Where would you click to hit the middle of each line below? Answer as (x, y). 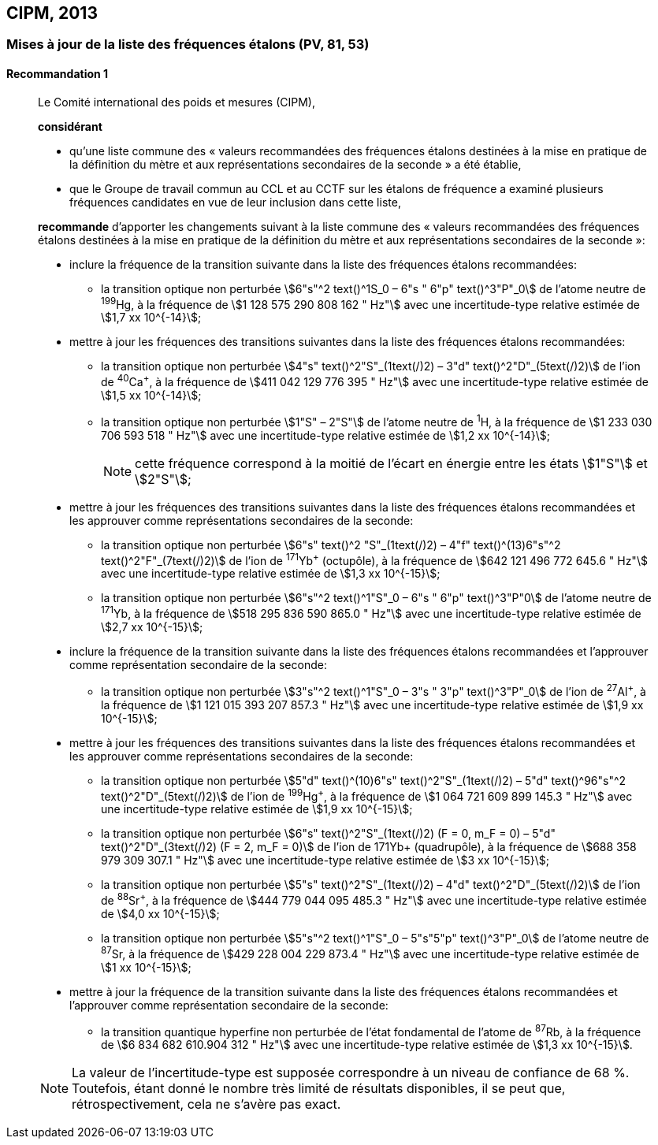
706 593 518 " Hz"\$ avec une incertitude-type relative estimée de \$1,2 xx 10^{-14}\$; (325, 435)
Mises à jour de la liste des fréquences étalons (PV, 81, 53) (188, 45)
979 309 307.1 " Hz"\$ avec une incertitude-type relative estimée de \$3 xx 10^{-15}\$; (325, 861)
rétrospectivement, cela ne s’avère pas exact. (206, 1104)
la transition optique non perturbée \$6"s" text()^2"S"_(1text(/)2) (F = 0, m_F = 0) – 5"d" (328, 834)
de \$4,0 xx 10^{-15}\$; (160, 913)
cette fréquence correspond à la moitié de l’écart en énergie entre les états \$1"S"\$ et (391, 463)
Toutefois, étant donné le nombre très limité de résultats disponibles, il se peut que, (319, 1089)
